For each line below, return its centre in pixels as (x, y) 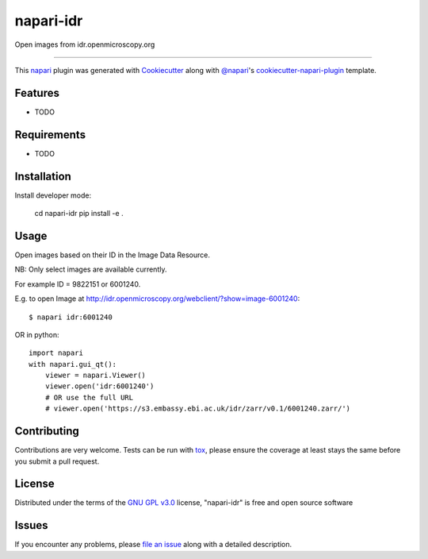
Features (37, 93)
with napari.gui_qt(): (73, 364)
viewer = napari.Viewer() (96, 376)
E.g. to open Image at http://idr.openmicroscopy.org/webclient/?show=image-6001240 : (157, 299)
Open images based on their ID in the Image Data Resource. (112, 255)
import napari (56, 353)
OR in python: (37, 334)
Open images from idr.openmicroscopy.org (85, 44)
